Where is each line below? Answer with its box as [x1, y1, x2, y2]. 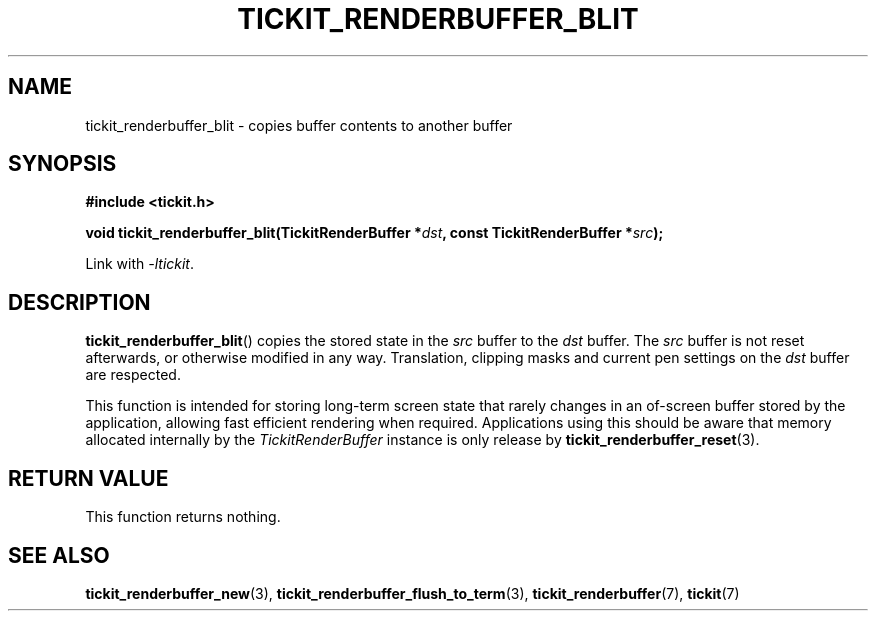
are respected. [85, 366, 181, 384]
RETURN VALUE [8, 465, 169, 491]
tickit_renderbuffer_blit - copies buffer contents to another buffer [85, 116, 513, 134]
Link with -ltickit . [85, 255, 195, 273]
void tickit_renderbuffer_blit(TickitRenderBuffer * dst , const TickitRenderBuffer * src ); [85, 224, 664, 242]
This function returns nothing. [85, 508, 281, 526]
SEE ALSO [8, 542, 110, 568]
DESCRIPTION [8, 289, 151, 315]
